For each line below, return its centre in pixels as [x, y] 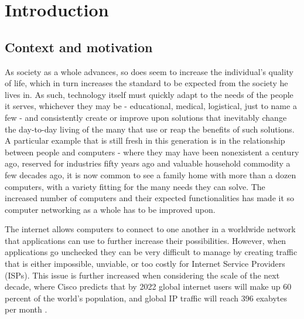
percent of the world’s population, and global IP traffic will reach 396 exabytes [146, 298]
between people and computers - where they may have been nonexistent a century [152, 152]
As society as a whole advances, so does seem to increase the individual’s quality [149, 71]
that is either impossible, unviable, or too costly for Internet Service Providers [145, 264]
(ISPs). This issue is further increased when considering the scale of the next [142, 275]
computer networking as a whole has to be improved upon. [110, 209]
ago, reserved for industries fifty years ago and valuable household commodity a [148, 163]
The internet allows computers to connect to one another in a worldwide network [150, 229]
